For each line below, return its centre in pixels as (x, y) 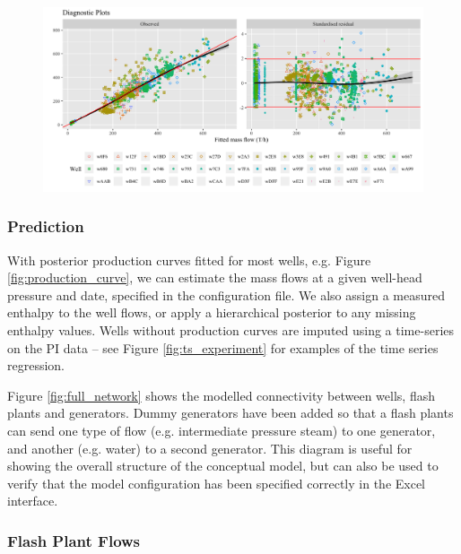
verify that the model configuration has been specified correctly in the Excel (217, 483)
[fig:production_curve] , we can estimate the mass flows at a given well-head (215, 277)
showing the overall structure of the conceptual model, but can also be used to (223, 466)
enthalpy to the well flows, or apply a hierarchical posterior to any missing (212, 312)
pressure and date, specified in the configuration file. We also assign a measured (226, 294)
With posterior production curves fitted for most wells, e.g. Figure (189, 260)
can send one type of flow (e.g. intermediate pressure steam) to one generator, (222, 430)
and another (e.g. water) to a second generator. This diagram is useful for (210, 448)
